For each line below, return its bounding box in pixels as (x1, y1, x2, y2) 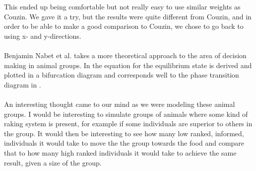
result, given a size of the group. (4, 157, 102, 168)
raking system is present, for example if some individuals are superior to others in (4, 118, 253, 129)
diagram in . (4, 79, 41, 89)
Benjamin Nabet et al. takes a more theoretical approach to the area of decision (4, 50, 247, 60)
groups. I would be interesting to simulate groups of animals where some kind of (4, 108, 248, 119)
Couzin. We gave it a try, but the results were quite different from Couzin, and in (4, 11, 252, 21)
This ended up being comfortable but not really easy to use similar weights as (4, 1, 241, 11)
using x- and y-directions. (4, 30, 81, 41)
